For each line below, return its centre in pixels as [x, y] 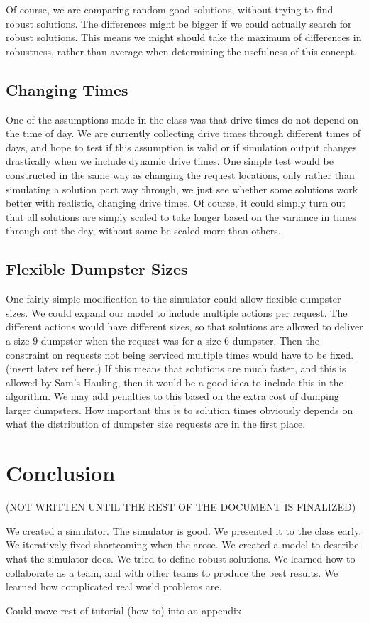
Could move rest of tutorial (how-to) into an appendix [124, 610]
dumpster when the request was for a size [131, 340]
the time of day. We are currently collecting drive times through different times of [183, 133]
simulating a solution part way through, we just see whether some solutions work [182, 189]
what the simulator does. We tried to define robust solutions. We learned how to [181, 558]
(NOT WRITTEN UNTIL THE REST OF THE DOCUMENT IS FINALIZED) [181, 507]
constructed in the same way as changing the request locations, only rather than [180, 174]
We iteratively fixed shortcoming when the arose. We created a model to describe [182, 545]
